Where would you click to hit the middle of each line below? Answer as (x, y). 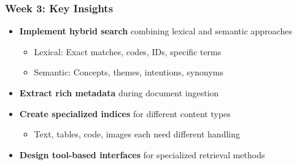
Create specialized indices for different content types (125, 113)
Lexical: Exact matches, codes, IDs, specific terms (128, 51)
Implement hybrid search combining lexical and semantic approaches (156, 31)
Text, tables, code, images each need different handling (137, 134)
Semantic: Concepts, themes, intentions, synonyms (129, 72)
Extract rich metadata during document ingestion (119, 93)
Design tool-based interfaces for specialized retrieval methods (142, 154)
